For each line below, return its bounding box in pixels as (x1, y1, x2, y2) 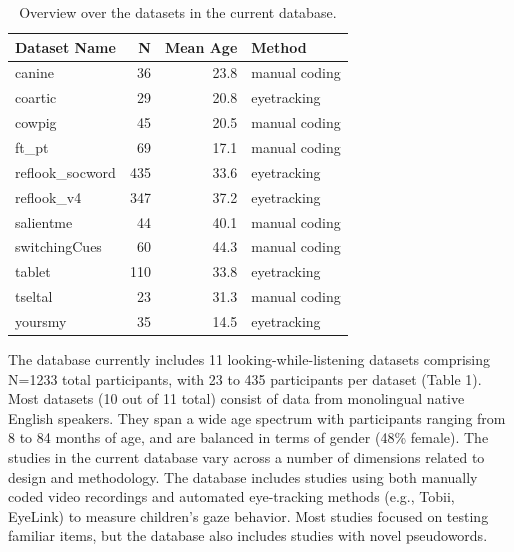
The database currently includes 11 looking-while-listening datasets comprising (8, 348, 491, 369)
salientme (15, 211, 73, 232)
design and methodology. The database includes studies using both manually (8, 466, 478, 487)
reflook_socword (15, 161, 116, 182)
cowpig (15, 112, 57, 133)
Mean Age (164, 36, 238, 57)
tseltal (15, 286, 53, 307)
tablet (15, 261, 51, 282)
